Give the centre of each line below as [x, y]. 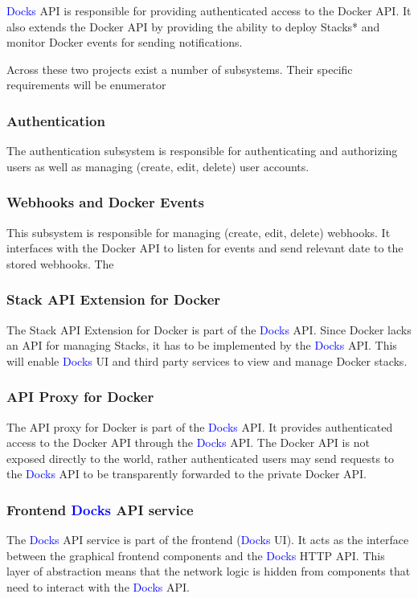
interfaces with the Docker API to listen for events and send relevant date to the [205, 248]
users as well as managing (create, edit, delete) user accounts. [158, 166]
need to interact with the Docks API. [98, 586]
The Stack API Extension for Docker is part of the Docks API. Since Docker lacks [209, 329]
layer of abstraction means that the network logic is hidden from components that [209, 571]
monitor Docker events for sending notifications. [125, 42]
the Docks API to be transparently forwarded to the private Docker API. [187, 474]
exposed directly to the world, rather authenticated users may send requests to [201, 458]
